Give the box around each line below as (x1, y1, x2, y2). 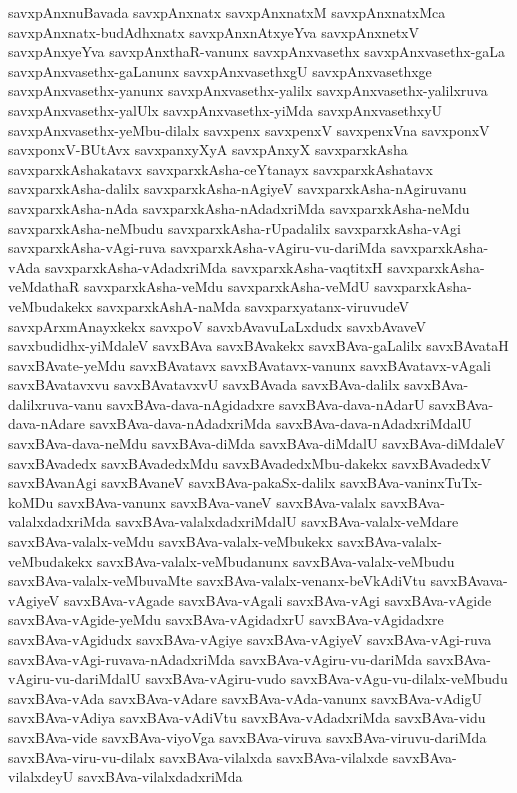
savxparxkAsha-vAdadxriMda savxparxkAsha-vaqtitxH (44, 256, 383, 277)
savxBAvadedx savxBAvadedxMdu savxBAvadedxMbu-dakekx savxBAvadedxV (8, 452, 491, 473)
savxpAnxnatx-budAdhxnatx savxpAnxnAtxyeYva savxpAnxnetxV (8, 21, 419, 42)
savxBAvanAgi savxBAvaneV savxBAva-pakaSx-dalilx (8, 472, 336, 493)
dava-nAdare (8, 413, 86, 434)
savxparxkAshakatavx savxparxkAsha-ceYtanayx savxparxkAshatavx (8, 158, 433, 179)
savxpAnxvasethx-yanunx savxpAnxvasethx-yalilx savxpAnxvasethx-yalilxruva (8, 80, 488, 101)
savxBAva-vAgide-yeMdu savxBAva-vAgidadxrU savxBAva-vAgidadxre (8, 609, 444, 630)
